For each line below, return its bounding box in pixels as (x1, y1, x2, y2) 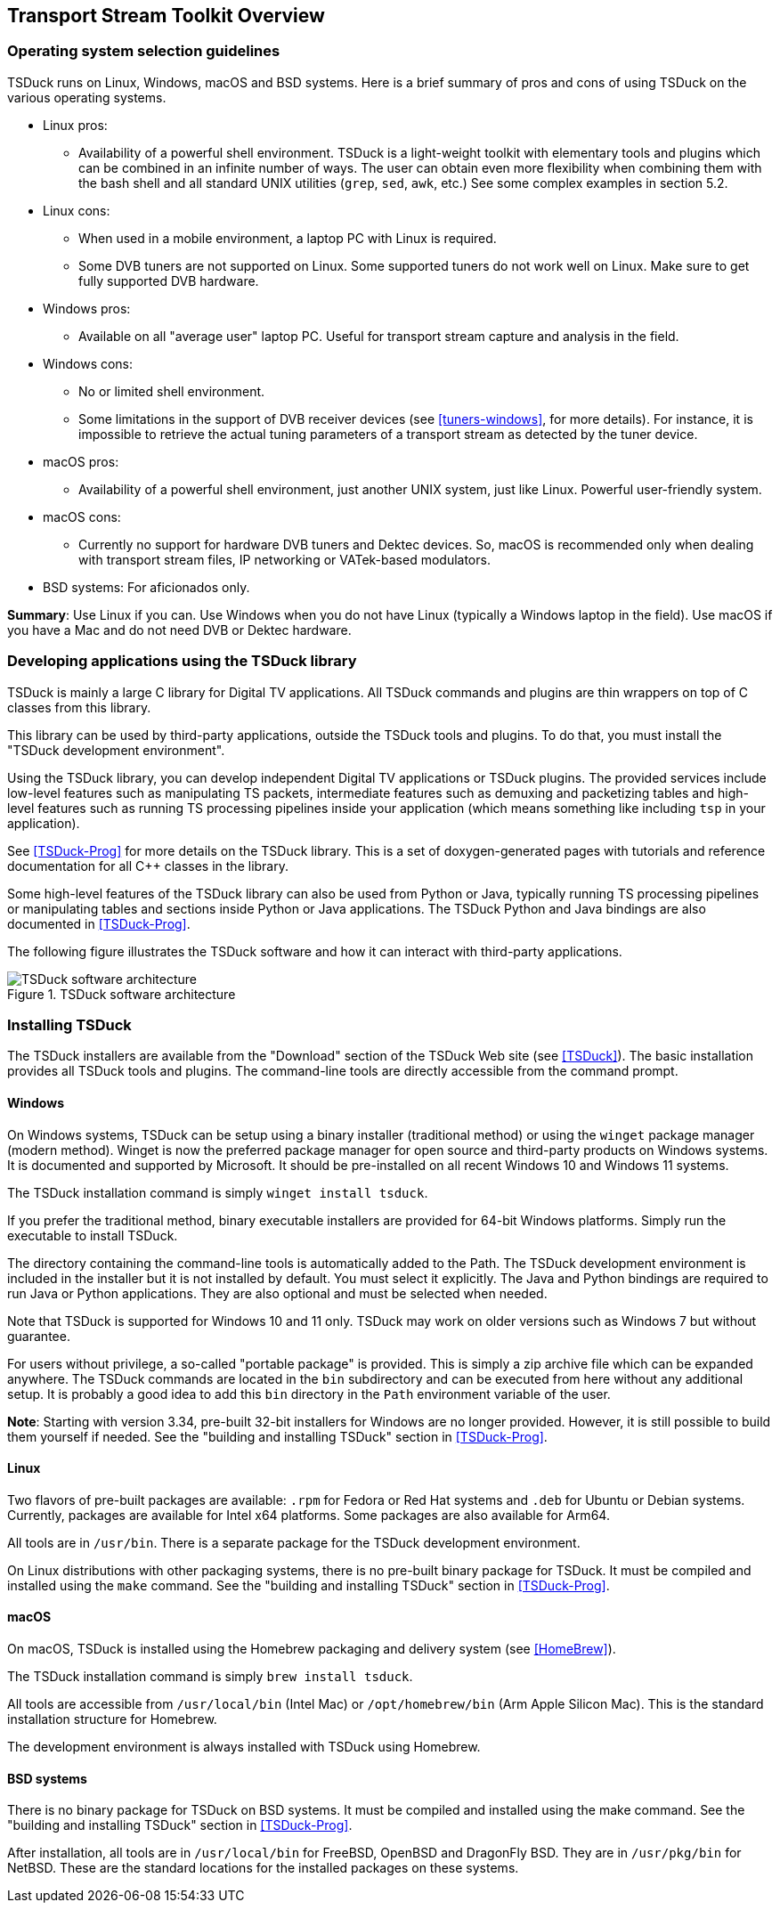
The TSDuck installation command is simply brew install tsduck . (7, 1668, 413, 1684)
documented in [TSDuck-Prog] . (7, 915, 191, 931)
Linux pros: (43, 117, 108, 133)
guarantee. (7, 1328, 70, 1344)
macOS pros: (43, 453, 119, 469)
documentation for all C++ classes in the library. (7, 857, 289, 874)
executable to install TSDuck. (7, 1227, 178, 1243)
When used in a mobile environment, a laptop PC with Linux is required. (78, 230, 497, 246)
